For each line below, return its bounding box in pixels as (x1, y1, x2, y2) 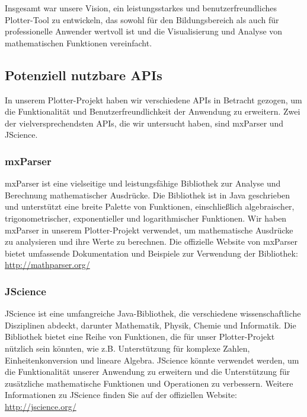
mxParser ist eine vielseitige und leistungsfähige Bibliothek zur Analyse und (5, 177, 281, 189)
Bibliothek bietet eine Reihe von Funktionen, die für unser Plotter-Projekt (5, 330, 275, 343)
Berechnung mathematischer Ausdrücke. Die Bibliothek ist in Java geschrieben (5, 188, 290, 201)
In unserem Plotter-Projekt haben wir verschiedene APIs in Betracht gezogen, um (5, 93, 302, 106)
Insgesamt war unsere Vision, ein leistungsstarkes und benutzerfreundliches (5, 2, 277, 14)
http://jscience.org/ (5, 400, 76, 412)
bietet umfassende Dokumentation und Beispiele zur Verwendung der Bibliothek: (5, 247, 298, 259)
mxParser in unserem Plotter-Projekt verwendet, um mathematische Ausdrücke (5, 223, 293, 236)
